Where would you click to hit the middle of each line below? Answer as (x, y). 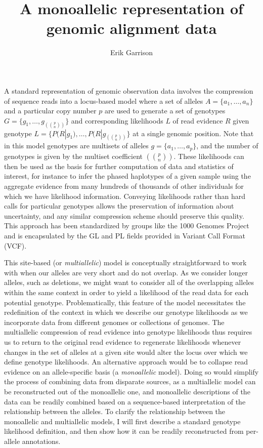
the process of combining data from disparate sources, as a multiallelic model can (130, 381)
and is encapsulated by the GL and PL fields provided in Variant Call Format (125, 236)
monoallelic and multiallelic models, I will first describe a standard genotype (122, 421)
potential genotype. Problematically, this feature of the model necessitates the (125, 302)
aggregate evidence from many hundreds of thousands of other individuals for (124, 186)
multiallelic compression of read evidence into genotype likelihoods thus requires (128, 332)
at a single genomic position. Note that (193, 133)
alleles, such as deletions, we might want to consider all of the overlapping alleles (129, 282)
